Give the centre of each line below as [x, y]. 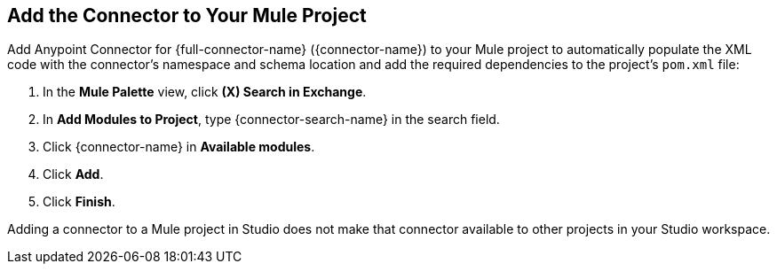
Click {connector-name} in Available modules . [179, 147]
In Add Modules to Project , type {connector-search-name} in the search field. [271, 120]
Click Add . [73, 174]
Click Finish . [79, 202]
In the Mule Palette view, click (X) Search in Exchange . [205, 92]
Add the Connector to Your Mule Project [187, 15]
